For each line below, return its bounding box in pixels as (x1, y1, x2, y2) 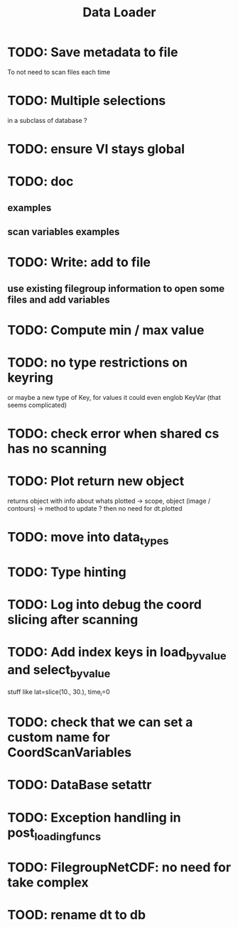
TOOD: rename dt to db (7, 907, 146, 923)
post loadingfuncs (7, 825, 102, 843)
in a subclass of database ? (7, 116, 87, 124)
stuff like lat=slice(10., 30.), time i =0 (7, 688, 110, 698)
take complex (7, 874, 89, 891)
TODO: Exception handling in (7, 809, 181, 825)
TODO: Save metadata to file (7, 44, 178, 60)
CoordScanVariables (7, 744, 132, 761)
